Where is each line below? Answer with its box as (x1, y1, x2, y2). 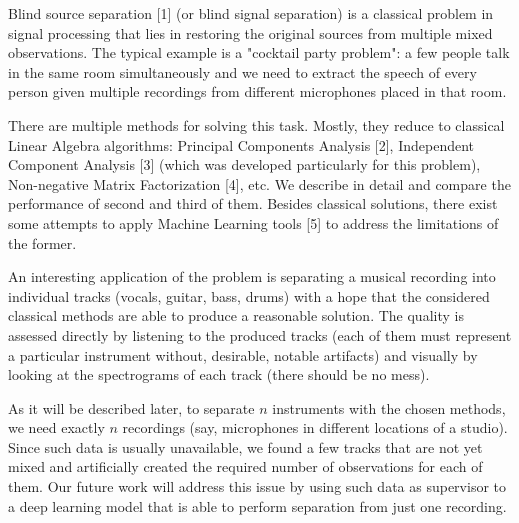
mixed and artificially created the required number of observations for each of (8, 456, 483, 477)
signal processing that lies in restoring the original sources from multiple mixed (8, 22, 493, 43)
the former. (8, 232, 77, 253)
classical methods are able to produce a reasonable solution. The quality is (8, 305, 464, 326)
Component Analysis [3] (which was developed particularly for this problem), (8, 154, 481, 175)
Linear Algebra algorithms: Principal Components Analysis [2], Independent (8, 134, 475, 155)
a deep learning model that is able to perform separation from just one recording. (8, 495, 507, 516)
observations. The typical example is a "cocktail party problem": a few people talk (8, 42, 510, 63)
